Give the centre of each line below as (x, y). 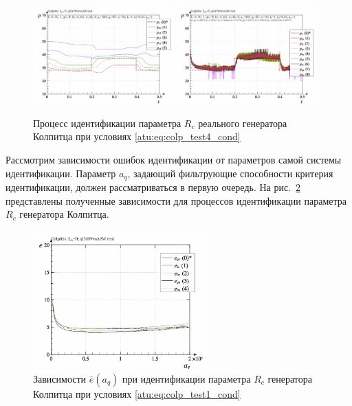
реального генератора (243, 123)
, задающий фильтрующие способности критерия (230, 173)
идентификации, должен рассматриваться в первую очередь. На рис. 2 (153, 187)
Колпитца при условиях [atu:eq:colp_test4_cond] (137, 136)
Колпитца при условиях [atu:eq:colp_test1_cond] (137, 393)
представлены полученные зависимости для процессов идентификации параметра (176, 200)
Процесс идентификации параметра (107, 123)
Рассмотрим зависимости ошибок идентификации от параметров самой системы (174, 159)
